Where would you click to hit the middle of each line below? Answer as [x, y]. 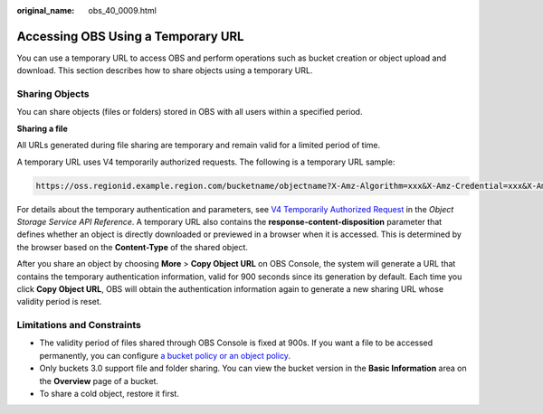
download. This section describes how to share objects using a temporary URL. [165, 71]
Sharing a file [42, 128]
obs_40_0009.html [123, 10]
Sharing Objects [53, 94]
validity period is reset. [59, 302]
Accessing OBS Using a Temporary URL [130, 36]
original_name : [46, 10]
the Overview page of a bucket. [99, 381]
